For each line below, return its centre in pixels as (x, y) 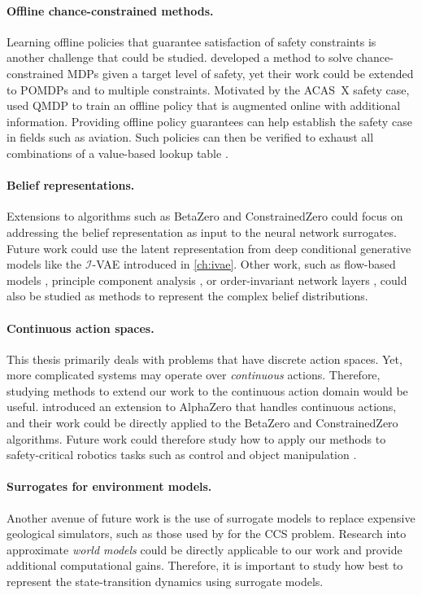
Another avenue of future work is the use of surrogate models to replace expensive (211, 517)
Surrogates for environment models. (109, 486)
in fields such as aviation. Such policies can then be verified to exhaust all (190, 137)
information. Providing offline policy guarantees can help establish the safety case (209, 121)
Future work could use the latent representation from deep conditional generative (209, 248)
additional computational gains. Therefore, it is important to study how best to (205, 565)
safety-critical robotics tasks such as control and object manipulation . (182, 455)
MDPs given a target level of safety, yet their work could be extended (240, 73)
